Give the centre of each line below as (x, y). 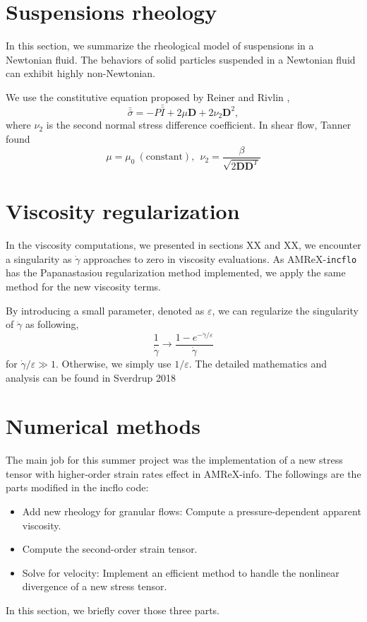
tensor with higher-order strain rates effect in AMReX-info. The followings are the (183, 473)
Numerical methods (103, 426)
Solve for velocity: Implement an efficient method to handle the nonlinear (181, 572)
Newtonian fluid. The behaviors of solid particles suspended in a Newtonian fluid (181, 59)
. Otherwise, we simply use (113, 363)
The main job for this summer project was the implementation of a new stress (174, 460)
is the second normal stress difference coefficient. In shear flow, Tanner (199, 125)
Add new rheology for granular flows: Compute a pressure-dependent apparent (192, 511)
